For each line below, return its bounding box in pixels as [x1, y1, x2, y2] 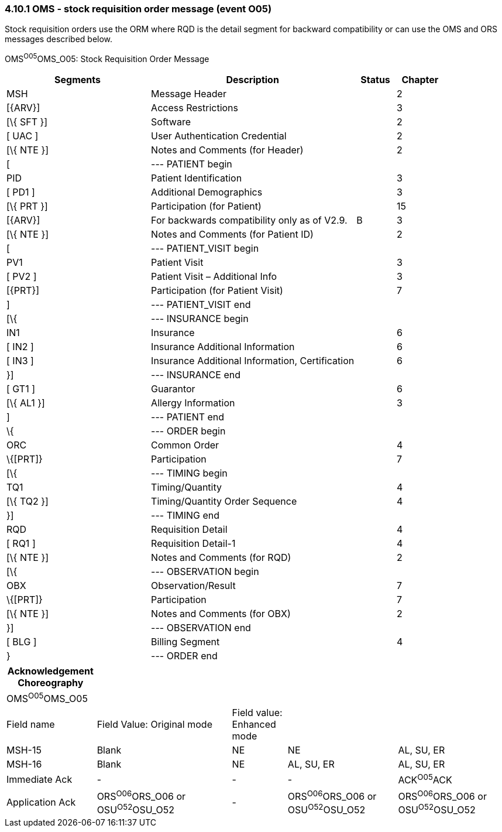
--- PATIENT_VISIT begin [151, 242, 259, 255]
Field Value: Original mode [97, 718, 212, 731]
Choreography [18, 677, 84, 689]
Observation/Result [151, 580, 236, 592]
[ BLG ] [6, 636, 37, 648]
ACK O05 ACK [398, 772, 452, 786]
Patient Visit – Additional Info [151, 271, 277, 283]
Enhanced [232, 718, 276, 731]
